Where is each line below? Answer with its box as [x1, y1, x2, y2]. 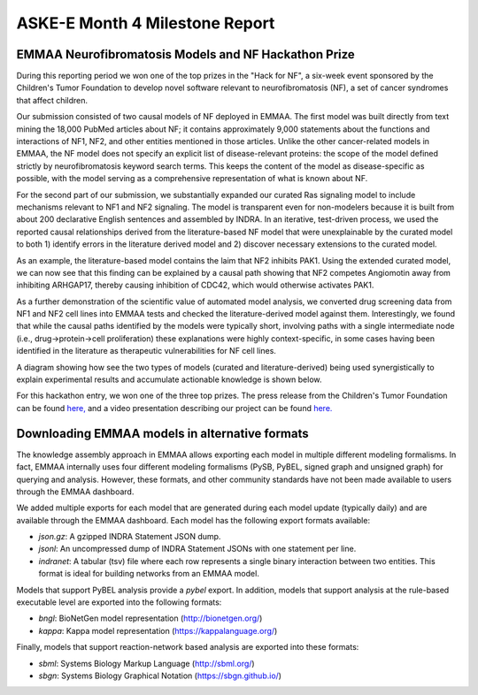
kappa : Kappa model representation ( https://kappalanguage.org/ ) [38, 625, 278, 636]
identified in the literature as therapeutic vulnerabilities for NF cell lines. [16, 346, 276, 356]
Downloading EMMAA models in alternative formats [16, 425, 309, 441]
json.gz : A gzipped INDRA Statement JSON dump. [38, 531, 221, 542]
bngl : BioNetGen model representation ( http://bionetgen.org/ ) [38, 613, 263, 623]
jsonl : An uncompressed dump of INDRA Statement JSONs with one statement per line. [38, 544, 357, 554]
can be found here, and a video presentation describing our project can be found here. [16, 402, 333, 413]
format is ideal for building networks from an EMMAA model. [38, 569, 260, 579]
